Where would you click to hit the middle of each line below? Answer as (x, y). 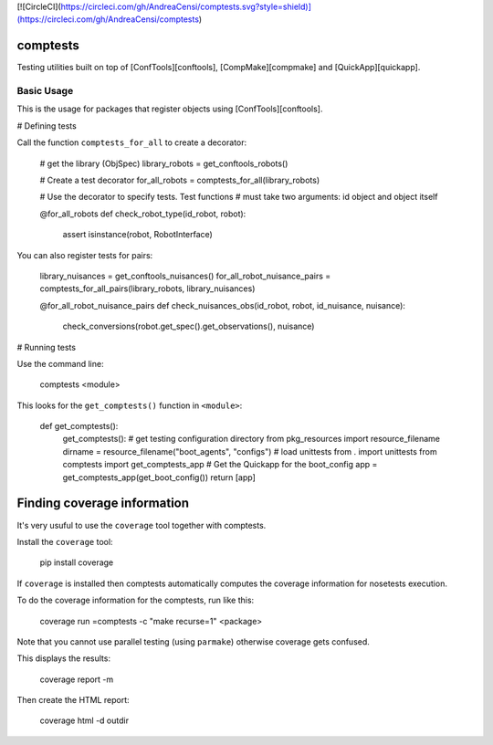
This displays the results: (64, 658)
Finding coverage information (103, 504)
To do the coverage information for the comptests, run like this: (136, 600)
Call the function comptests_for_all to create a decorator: (132, 142)
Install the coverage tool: (65, 541)
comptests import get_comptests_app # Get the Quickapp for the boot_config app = (220, 465)
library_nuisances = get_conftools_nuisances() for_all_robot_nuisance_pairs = (185, 276)
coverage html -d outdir (84, 720)
